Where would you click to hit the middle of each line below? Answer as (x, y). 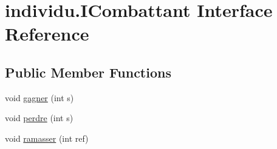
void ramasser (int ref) (47, 138)
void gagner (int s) (39, 97)
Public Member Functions (88, 72)
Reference (47, 34)
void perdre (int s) (39, 118)
